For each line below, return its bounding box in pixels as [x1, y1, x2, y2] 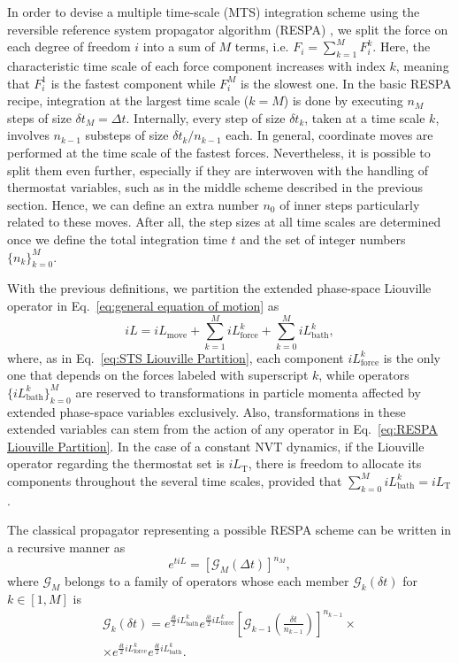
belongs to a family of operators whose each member [65, 572, 349, 590]
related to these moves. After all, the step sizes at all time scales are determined [7, 212, 441, 231]
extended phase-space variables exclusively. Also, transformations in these [7, 402, 406, 420]
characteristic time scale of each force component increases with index [7, 56, 386, 74]
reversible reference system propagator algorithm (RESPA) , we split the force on [7, 19, 448, 38]
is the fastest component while [50, 73, 216, 92]
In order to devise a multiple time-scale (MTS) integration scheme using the [7, 3, 420, 20]
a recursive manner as [7, 537, 126, 556]
